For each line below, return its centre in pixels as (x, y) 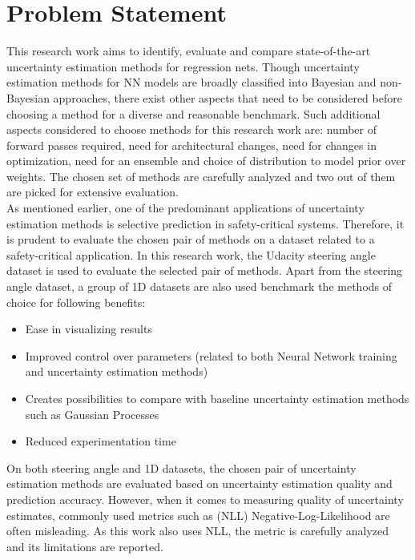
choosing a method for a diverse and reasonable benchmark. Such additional (193, 113)
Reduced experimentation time (101, 441)
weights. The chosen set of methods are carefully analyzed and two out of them (201, 176)
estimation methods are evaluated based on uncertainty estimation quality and (199, 483)
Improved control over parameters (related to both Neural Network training (211, 355)
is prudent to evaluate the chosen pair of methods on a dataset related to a (191, 239)
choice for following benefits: (76, 302)
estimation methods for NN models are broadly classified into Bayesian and (191, 82)
